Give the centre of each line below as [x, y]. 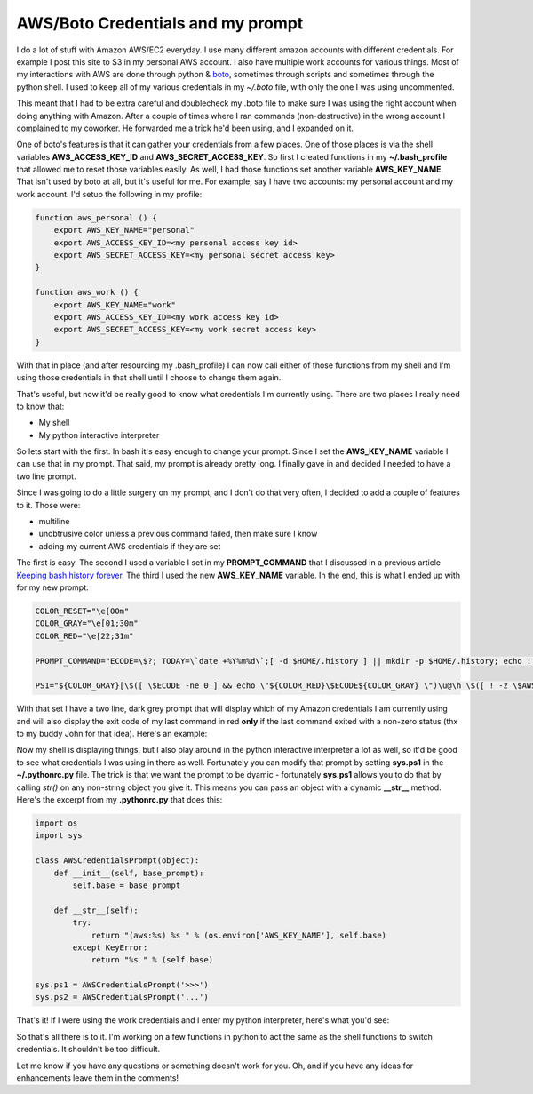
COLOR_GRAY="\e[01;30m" [87, 623]
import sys [59, 836]
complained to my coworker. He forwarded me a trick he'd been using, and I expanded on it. [185, 128]
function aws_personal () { [96, 217]
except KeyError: [110, 947]
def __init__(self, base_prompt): [129, 873]
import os [56, 823]
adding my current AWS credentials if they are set [130, 546]
